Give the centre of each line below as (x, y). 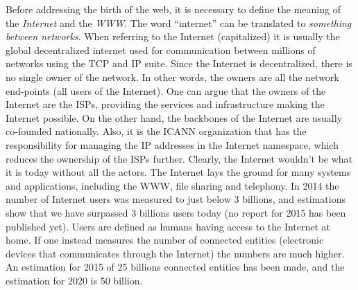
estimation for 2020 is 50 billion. (74, 280)
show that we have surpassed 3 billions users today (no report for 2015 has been (176, 212)
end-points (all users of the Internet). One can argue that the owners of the (166, 90)
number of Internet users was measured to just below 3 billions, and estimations (176, 199)
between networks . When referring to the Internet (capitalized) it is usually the (173, 36)
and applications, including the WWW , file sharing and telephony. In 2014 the (172, 185)
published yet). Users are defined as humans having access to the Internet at (168, 226)
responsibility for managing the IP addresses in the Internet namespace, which (172, 144)
